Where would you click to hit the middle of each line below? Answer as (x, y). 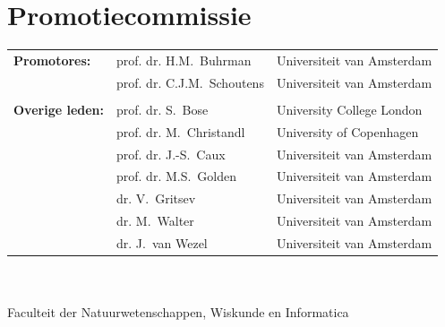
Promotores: (52, 60)
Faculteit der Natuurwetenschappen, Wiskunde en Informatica (178, 312)
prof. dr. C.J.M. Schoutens (190, 82)
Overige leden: (59, 109)
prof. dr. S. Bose (163, 109)
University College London (349, 109)
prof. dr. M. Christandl (181, 131)
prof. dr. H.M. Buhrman (184, 60)
